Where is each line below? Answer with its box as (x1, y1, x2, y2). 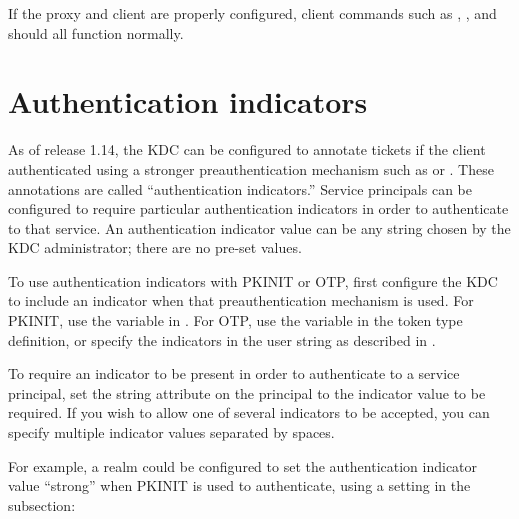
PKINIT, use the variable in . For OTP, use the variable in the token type (8, 310, 463, 331)
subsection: (8, 494, 76, 515)
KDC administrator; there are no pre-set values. (8, 237, 302, 258)
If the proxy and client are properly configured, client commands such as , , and (8, 3, 497, 23)
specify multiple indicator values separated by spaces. (8, 422, 335, 443)
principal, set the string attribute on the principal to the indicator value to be (8, 382, 486, 403)
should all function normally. (8, 22, 184, 43)
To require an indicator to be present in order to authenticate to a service (8, 363, 460, 384)
